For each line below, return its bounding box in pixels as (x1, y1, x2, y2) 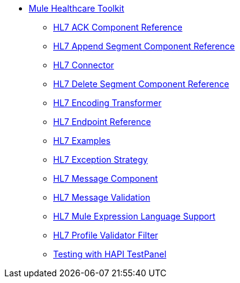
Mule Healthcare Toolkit (29, 3, 125, 13)
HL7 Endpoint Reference (53, 116, 151, 127)
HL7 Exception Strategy (53, 154, 148, 165)
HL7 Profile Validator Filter (53, 230, 158, 240)
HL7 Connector (53, 60, 114, 70)
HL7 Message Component (53, 173, 158, 184)
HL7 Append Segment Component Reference (53, 41, 235, 51)
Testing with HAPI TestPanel (53, 249, 167, 259)
